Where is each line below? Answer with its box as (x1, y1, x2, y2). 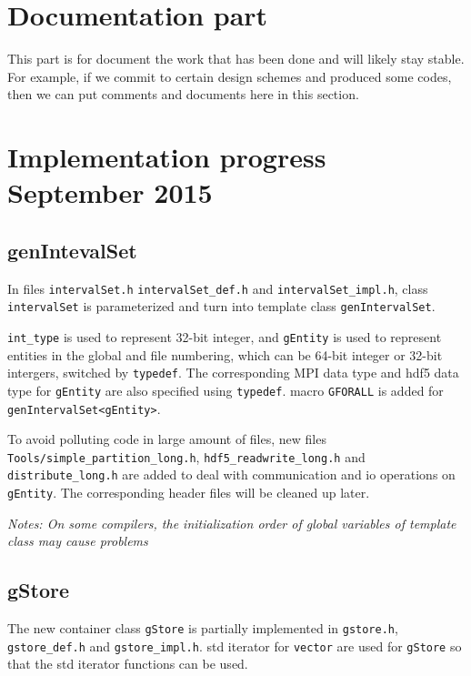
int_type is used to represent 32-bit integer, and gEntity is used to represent (7, 327, 442, 346)
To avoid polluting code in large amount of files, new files (7, 429, 326, 449)
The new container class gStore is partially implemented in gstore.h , (7, 619, 398, 638)
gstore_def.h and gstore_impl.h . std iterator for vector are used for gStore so (7, 636, 462, 655)
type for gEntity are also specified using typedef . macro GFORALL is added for (7, 380, 444, 399)
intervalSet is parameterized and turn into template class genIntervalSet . (7, 297, 436, 316)
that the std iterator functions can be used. (7, 654, 248, 673)
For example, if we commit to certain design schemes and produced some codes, (7, 66, 452, 86)
